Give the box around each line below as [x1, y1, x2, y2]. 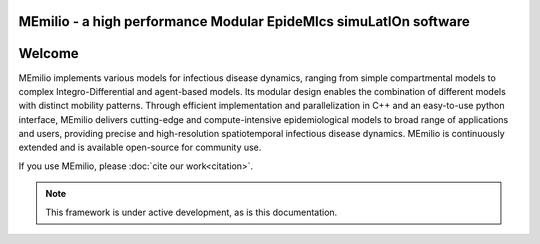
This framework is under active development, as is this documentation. [45, 206, 338, 218]
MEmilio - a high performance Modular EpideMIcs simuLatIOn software [18, 13, 470, 30]
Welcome [18, 45, 79, 62]
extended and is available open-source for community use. [18, 141, 262, 154]
